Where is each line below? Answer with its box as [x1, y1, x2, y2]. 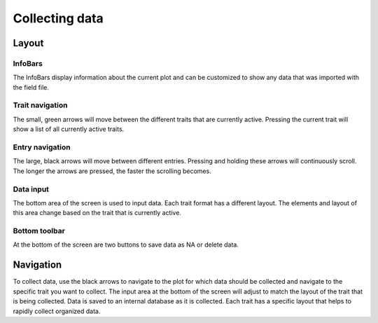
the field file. [13, 83, 49, 91]
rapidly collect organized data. [13, 307, 101, 315]
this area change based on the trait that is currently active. [13, 209, 182, 217]
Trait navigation [13, 100, 68, 110]
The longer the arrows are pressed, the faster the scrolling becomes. [13, 167, 211, 175]
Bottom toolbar [13, 226, 66, 236]
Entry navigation [13, 142, 71, 152]
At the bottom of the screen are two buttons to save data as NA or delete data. [13, 240, 239, 249]
